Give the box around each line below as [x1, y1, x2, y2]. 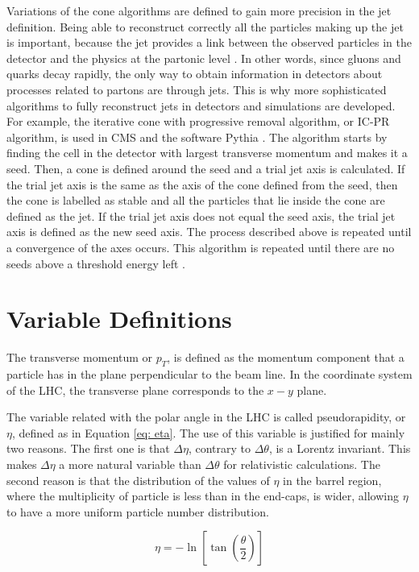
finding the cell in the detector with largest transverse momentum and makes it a [6, 144, 408, 161]
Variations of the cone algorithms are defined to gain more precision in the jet [6, 2, 392, 19]
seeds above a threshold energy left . [6, 255, 185, 271]
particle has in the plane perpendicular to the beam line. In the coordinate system [6, 366, 413, 383]
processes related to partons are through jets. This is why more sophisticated [6, 81, 387, 97]
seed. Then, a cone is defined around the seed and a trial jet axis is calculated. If [6, 160, 405, 176]
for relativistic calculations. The [223, 455, 380, 472]
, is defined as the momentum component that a [167, 349, 404, 366]
